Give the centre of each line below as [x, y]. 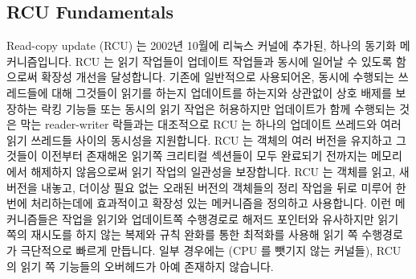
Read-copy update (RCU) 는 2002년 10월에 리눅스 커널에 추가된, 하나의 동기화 [202, 45]
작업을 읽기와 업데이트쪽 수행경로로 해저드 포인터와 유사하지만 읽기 [230, 218]
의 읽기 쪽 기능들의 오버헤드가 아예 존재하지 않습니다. [140, 266]
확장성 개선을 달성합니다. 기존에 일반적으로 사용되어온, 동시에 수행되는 [218, 77]
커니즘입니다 [38, 61]
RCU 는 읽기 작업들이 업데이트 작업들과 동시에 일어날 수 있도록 [234, 61]
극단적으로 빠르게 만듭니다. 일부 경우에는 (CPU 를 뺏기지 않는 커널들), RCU [211, 250]
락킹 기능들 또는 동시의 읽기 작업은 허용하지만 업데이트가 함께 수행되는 [218, 108]
